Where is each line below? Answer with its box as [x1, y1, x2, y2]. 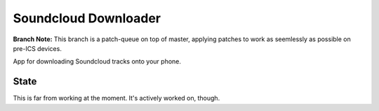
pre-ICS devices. [13, 44, 62, 52]
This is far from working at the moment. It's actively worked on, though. [13, 94, 220, 103]
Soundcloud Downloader [13, 10, 161, 26]
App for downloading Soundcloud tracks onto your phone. [13, 57, 182, 66]
